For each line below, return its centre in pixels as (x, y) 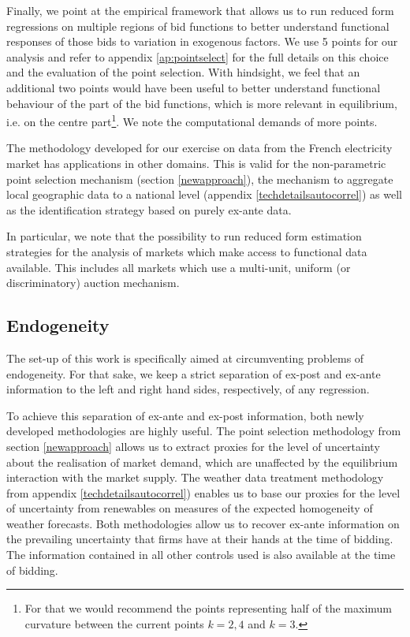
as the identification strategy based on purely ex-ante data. (149, 209)
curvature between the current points (114, 623)
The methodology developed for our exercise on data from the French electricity (199, 148)
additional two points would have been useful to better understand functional (194, 87)
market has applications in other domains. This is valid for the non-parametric (196, 163)
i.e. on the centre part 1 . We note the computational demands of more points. (192, 120)
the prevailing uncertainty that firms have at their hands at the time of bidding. (200, 539)
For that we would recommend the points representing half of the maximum (209, 608)
